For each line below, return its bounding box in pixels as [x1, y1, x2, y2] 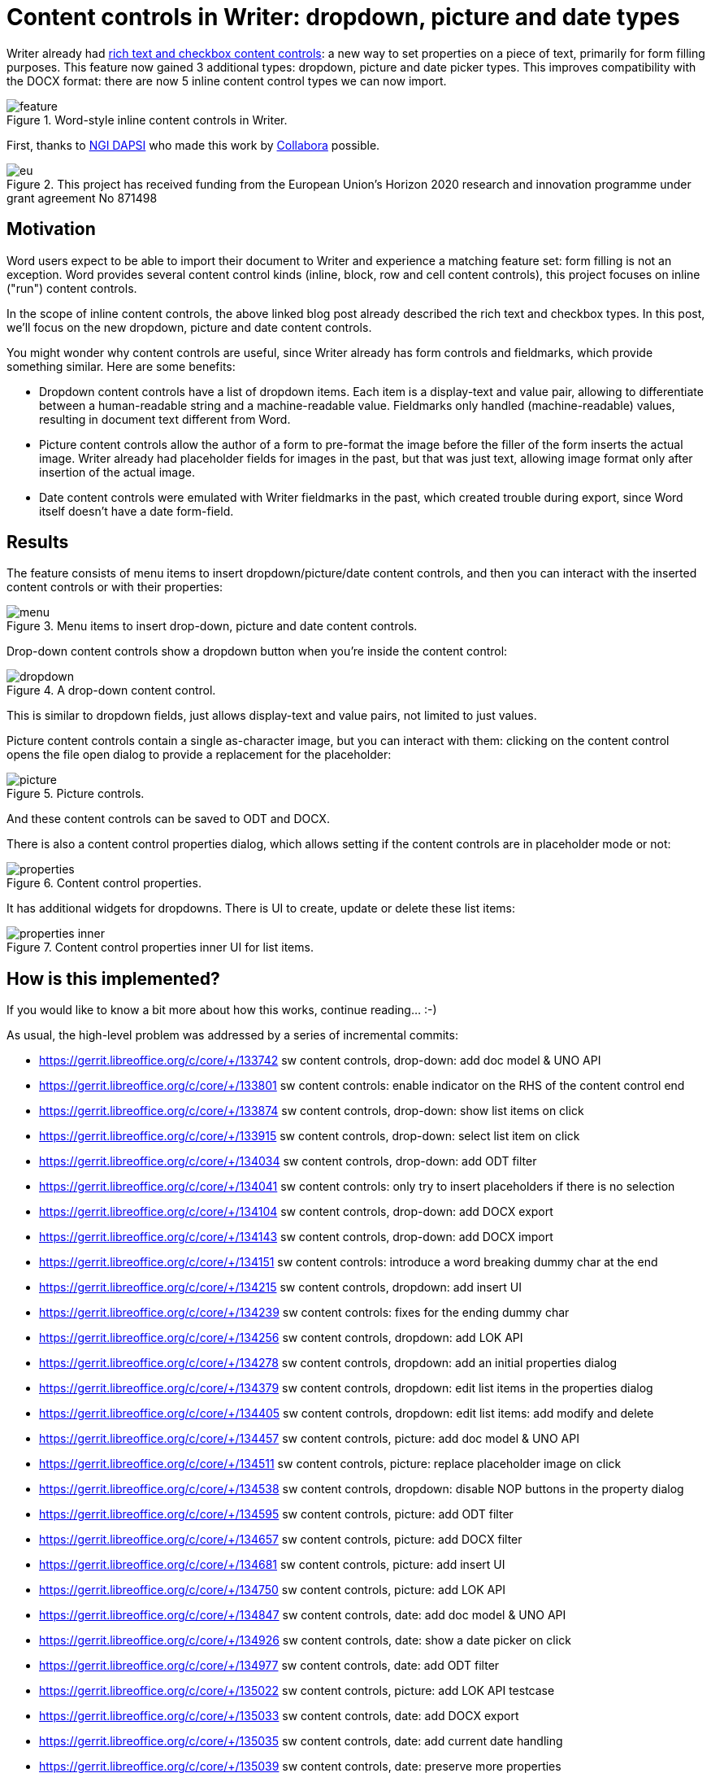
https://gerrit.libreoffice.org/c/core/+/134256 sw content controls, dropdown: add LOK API [39, 1331, 523, 1345]
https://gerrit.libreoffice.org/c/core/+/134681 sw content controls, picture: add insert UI [39, 1557, 505, 1572]
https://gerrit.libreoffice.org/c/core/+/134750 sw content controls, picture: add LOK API [39, 1583, 505, 1597]
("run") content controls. [7, 281, 137, 295]
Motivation [7, 219, 96, 240]
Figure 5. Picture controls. [7, 786, 145, 801]
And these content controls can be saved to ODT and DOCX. [7, 812, 330, 826]
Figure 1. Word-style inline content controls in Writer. [7, 112, 288, 127]
